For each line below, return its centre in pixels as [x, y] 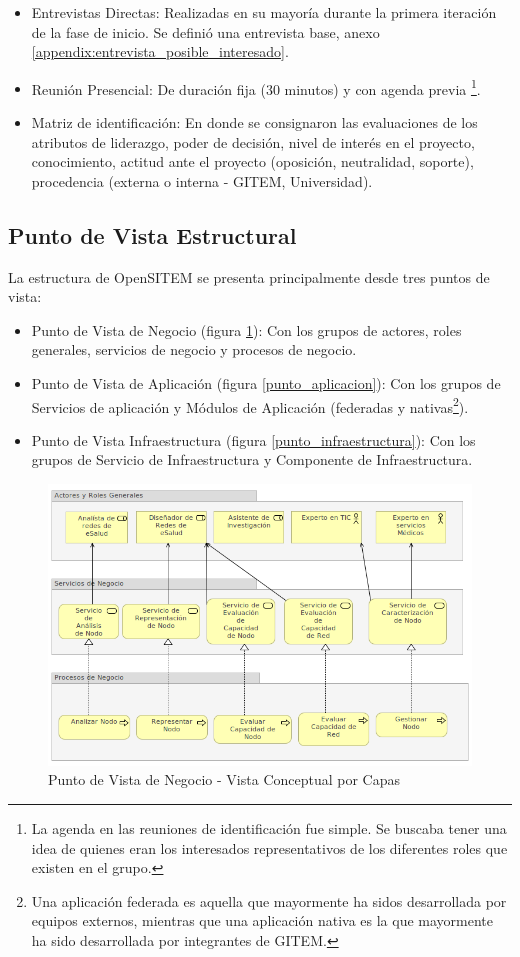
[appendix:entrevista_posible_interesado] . [160, 51]
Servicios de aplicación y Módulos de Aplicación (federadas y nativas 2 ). [250, 405]
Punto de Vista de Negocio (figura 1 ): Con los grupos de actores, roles [246, 329]
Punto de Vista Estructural [152, 234]
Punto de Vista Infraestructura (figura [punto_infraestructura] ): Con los [253, 439]
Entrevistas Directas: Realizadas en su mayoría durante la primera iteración [264, 12]
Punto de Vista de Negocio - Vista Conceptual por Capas [224, 779]
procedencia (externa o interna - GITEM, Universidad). [202, 180]
